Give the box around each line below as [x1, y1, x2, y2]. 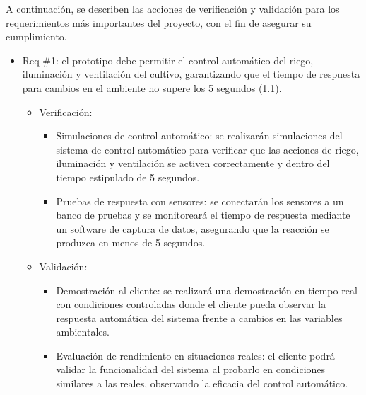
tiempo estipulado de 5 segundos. [56, 169, 200, 184]
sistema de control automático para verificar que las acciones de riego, [56, 142, 359, 156]
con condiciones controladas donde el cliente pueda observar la [56, 297, 326, 311]
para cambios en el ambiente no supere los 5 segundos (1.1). [22, 80, 282, 95]
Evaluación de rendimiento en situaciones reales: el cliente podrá [56, 348, 335, 362]
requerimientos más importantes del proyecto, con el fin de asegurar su [6, 15, 312, 30]
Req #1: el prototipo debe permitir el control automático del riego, [22, 52, 314, 67]
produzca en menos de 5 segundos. [56, 235, 206, 250]
